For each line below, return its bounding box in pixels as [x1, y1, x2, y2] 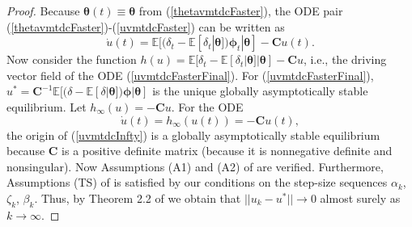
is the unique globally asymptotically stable [152, 82, 368, 99]
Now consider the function [6, 51, 137, 68]
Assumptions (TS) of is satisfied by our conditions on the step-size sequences [6, 174, 388, 191]
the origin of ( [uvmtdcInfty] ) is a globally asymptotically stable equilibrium [6, 126, 380, 143]
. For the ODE [171, 98, 244, 115]
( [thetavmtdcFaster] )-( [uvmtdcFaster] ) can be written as [6, 18, 285, 35]
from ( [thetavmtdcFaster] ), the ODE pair [138, 2, 343, 19]
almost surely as [320, 189, 401, 206]
